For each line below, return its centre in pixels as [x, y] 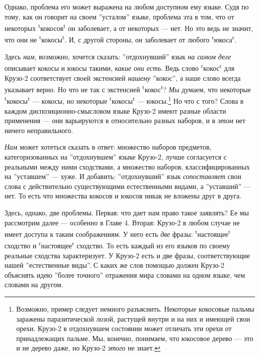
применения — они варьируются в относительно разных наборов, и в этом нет [125, 120]
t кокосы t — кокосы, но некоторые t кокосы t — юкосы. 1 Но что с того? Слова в [124, 100]
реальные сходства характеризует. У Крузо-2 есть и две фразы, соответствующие [127, 255]
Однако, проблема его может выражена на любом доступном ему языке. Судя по [127, 6]
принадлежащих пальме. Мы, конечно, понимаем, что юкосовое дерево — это [135, 338]
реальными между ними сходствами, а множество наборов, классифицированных [127, 166]
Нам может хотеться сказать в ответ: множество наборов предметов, [108, 147]
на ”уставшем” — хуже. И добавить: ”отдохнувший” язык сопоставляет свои [123, 176]
